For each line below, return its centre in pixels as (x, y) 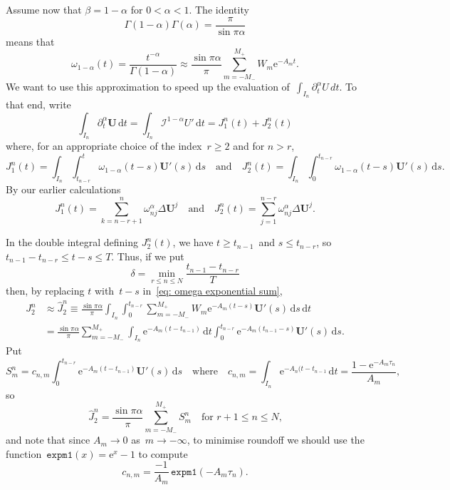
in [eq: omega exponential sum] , (213, 291)
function (24, 453)
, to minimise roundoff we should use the (276, 440)
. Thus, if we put (148, 256)
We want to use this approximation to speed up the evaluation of (148, 87)
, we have (193, 242)
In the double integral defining (72, 242)
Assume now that (44, 9)
